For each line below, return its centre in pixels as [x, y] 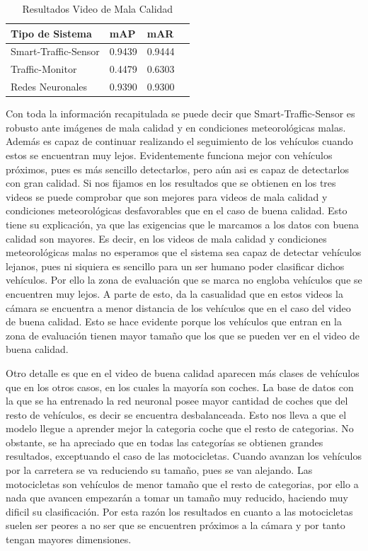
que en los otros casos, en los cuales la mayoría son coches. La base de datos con [180, 387]
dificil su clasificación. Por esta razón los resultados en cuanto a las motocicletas [179, 511]
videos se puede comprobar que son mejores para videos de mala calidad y [167, 196]
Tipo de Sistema [51, 33]
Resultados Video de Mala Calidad [98, 8]
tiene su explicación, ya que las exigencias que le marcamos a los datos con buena [182, 224]
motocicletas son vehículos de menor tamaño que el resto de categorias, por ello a [182, 483]
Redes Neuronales [49, 87]
